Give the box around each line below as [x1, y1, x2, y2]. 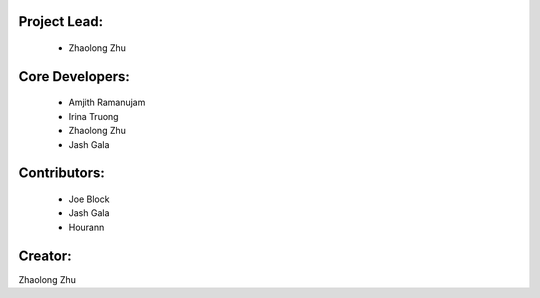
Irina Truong [68, 110, 119, 122]
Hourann [68, 221, 105, 233]
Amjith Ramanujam [68, 96, 146, 109]
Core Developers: [18, 68, 130, 85]
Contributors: [18, 165, 105, 182]
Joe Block [68, 193, 110, 205]
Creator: [18, 247, 72, 264]
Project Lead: [18, 13, 104, 30]
